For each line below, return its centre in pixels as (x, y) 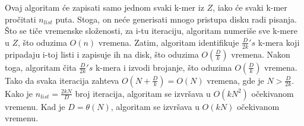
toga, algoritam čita (41, 67)
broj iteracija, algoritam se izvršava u (143, 93)
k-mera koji (279, 42)
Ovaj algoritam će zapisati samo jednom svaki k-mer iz (104, 7)
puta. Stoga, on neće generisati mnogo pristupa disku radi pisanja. (176, 19)
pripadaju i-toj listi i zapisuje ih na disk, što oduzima (102, 54)
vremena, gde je (235, 80)
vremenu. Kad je (35, 106)
